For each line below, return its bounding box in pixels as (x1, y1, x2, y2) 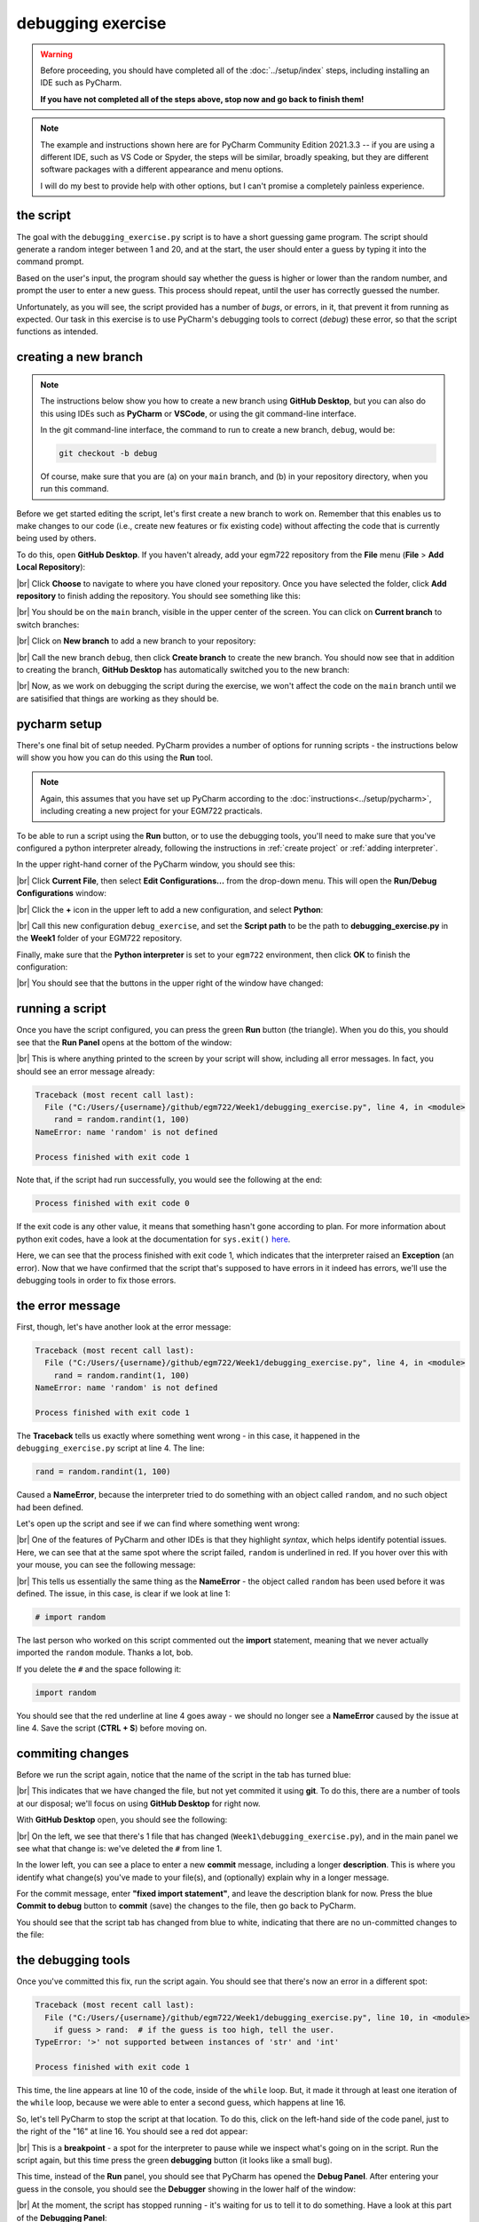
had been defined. (16, 1502, 84, 1513)
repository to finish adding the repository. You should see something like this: (16, 590, 301, 601)
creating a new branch (16, 349, 144, 364)
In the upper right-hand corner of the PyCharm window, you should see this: (16, 859, 295, 870)
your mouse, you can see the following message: (16, 1560, 196, 1571)
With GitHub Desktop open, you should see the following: (16, 1814, 228, 1826)
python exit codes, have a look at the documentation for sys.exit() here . (16, 1234, 291, 1244)
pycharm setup (16, 716, 102, 731)
